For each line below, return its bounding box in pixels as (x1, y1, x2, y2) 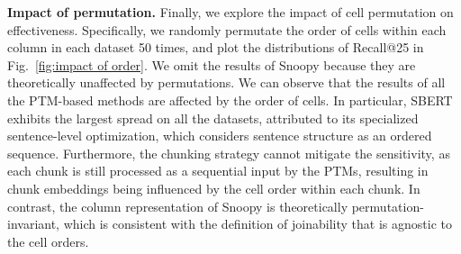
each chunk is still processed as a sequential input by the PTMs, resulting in (7, 161, 429, 180)
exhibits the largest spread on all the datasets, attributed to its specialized (7, 108, 419, 127)
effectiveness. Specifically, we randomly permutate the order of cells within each (7, 20, 447, 39)
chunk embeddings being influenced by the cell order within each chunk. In (7, 178, 420, 197)
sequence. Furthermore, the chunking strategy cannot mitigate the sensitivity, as (7, 143, 450, 162)
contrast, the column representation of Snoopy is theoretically (7, 196, 348, 215)
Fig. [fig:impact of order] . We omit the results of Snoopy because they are (7, 55, 416, 74)
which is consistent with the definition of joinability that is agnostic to (63, 214, 452, 233)
